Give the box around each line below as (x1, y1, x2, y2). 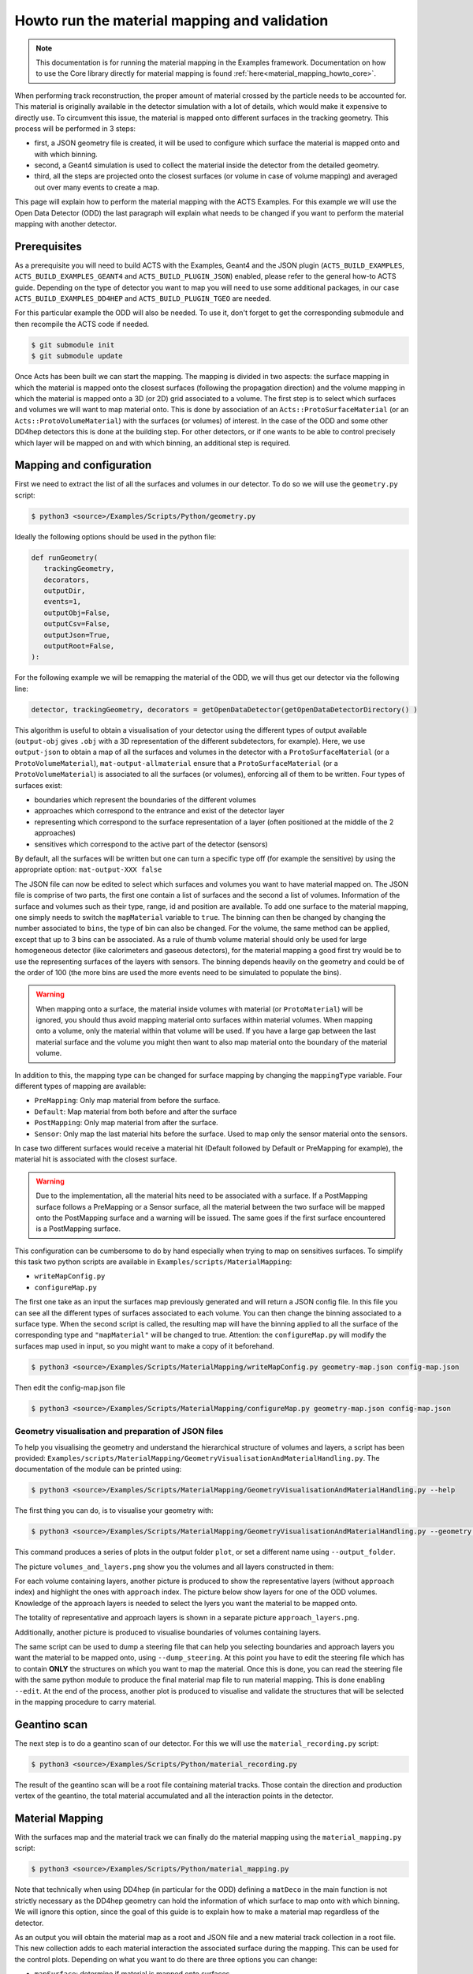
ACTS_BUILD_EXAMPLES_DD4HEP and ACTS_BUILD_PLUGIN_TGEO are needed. (14, 294, 272, 303)
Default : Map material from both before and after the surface (34, 1106, 237, 1116)
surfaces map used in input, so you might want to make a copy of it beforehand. (14, 1341, 275, 1350)
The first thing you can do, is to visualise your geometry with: (14, 1506, 214, 1515)
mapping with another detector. (14, 220, 117, 229)
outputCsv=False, (43, 620, 110, 629)
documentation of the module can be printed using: (14, 1465, 182, 1474)
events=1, (43, 597, 82, 606)
